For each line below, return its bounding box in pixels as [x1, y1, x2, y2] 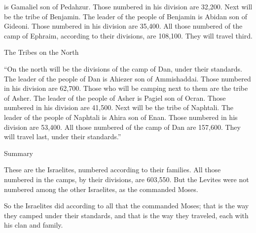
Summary [4, 148, 33, 158]
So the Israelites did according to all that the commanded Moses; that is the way [4, 200, 249, 211]
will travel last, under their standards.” [4, 131, 121, 142]
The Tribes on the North [4, 47, 79, 57]
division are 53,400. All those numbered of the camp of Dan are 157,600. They [4, 121, 241, 132]
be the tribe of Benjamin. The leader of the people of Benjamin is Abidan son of [4, 11, 247, 21]
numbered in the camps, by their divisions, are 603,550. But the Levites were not [4, 174, 249, 184]
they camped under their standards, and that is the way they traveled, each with [4, 210, 249, 220]
